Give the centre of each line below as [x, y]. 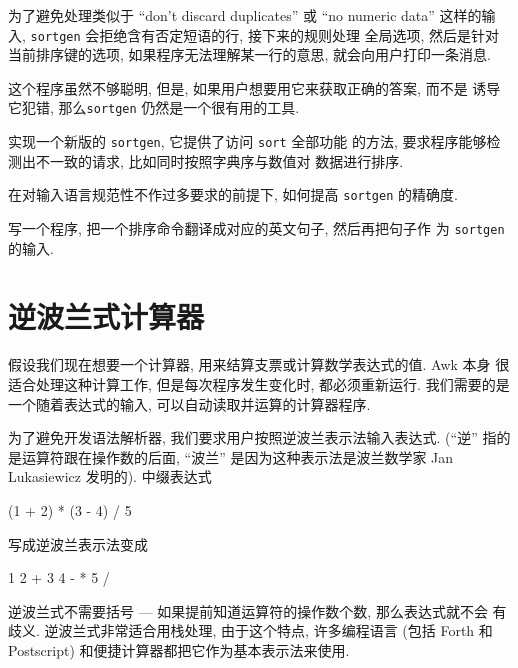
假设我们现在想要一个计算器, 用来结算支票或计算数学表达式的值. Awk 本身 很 [259, 364]
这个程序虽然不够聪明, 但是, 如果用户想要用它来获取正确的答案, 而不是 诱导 [254, 87]
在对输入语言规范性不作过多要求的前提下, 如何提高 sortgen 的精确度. [233, 194]
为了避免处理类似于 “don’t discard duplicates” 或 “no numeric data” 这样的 [245, 15]
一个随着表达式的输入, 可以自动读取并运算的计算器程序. [189, 403]
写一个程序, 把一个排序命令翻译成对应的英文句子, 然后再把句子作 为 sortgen [256, 228]
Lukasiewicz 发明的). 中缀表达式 [110, 476]
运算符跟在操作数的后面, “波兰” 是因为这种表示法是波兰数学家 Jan [237, 456]
